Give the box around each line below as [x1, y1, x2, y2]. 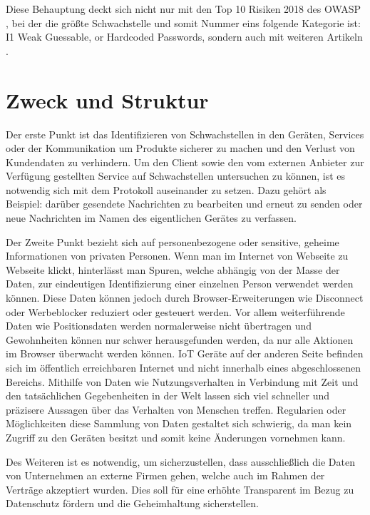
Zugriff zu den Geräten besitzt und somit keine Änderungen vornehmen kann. [6, 429, 346, 444]
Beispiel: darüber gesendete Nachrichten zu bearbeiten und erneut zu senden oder [6, 196, 363, 211]
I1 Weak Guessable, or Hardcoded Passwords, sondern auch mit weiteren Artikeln [6, 29, 363, 44]
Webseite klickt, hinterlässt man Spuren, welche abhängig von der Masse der [6, 262, 340, 277]
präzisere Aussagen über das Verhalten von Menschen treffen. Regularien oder [6, 402, 346, 417]
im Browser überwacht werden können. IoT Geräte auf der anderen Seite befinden [6, 346, 364, 361]
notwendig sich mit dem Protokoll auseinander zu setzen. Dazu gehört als [6, 182, 327, 197]
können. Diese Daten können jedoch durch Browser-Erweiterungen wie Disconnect [6, 290, 364, 305]
